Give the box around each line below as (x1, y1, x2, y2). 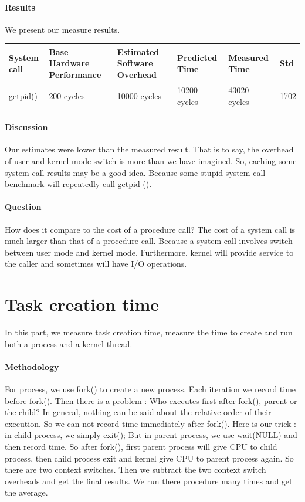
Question (5, 201, 42, 213)
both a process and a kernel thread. (5, 337, 133, 350)
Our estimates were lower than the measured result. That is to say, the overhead (5, 143, 294, 155)
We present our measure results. (5, 23, 120, 35)
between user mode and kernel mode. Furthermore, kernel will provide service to (5, 246, 294, 258)
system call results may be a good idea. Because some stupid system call (5, 166, 266, 178)
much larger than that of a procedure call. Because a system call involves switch (5, 235, 293, 247)
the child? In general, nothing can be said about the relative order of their (5, 406, 272, 418)
